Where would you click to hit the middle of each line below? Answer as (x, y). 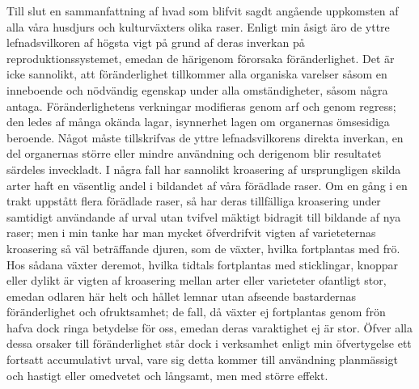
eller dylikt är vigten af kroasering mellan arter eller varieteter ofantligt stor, (197, 280)
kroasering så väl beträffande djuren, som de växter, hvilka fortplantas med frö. (203, 248)
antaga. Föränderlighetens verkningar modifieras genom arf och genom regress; (201, 106)
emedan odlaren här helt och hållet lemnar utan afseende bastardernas (182, 296)
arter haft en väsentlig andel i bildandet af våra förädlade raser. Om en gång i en (207, 185)
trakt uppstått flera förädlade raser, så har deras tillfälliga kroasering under (194, 201)
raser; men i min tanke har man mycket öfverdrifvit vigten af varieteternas (191, 233)
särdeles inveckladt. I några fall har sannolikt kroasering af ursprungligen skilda (204, 169)
